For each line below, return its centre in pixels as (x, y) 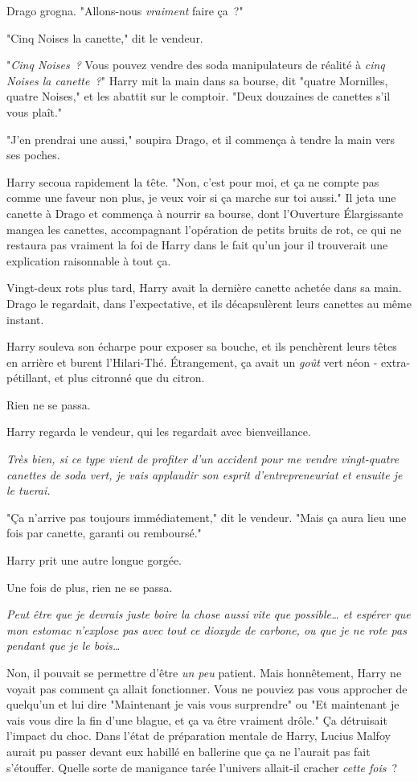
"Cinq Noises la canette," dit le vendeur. (105, 37)
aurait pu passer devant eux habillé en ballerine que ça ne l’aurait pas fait (189, 751)
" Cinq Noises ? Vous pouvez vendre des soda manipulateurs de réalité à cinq (196, 65)
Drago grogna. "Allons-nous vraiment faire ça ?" (125, 10)
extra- (396, 362)
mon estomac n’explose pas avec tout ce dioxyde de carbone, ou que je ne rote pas (207, 629)
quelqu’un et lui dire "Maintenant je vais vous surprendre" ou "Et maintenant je (203, 704)
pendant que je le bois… (64, 645)
